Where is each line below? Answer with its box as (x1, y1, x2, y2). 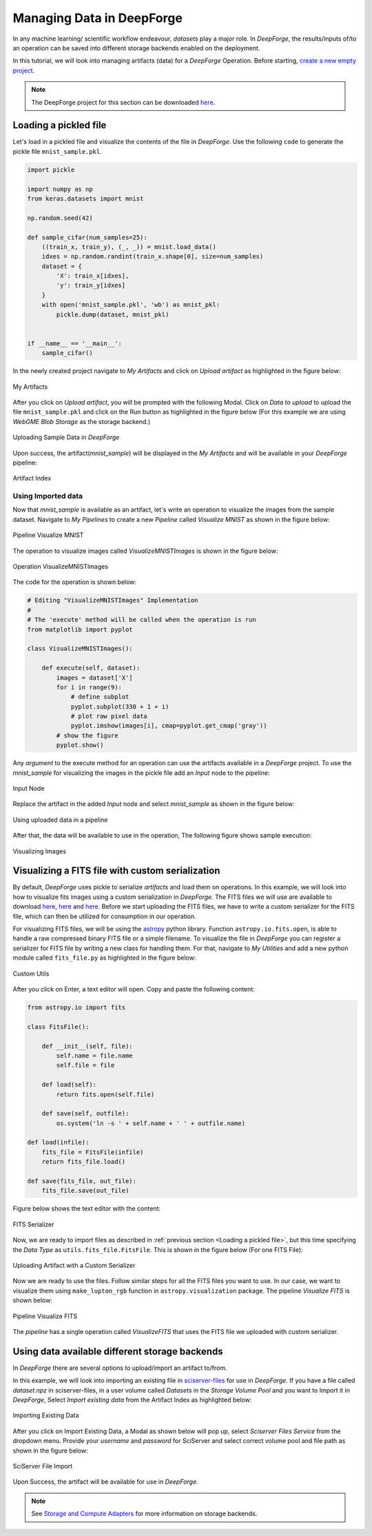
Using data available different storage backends (12, 1345, 223, 1357)
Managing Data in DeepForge (12, 10, 183, 26)
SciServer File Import (12, 1462, 73, 1470)
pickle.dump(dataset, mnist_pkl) (56, 310, 169, 319)
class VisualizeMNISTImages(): (27, 645, 134, 653)
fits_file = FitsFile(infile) (41, 1148, 144, 1156)
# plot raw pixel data (70, 712, 147, 720)
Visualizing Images (12, 847, 67, 855)
